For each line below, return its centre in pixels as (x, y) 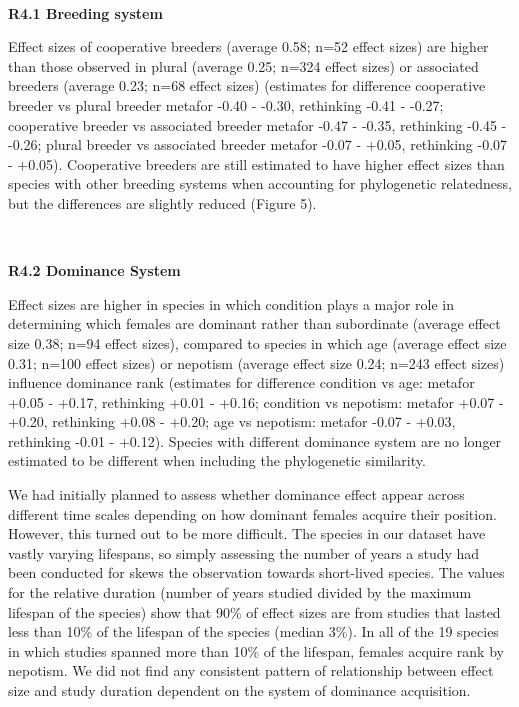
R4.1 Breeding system (85, 12)
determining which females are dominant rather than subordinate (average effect (254, 323)
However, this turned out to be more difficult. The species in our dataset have (247, 533)
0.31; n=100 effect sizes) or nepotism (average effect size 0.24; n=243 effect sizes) (256, 362)
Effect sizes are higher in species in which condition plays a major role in (231, 303)
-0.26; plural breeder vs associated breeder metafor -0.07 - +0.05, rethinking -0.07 (258, 144)
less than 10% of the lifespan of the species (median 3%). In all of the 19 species (253, 631)
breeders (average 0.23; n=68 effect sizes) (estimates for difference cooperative (247, 85)
